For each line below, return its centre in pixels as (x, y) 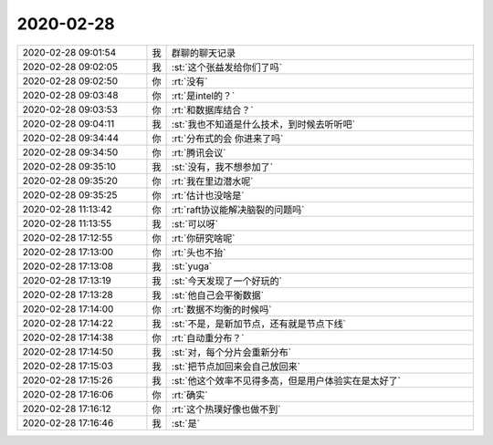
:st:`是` (186, 423)
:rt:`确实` (189, 395)
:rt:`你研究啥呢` (203, 238)
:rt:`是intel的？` (203, 96)
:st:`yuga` (192, 266)
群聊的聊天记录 (204, 53)
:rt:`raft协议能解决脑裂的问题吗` (238, 210)
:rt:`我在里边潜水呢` (212, 181)
